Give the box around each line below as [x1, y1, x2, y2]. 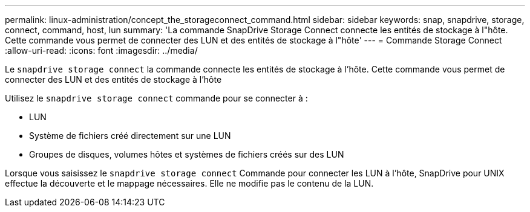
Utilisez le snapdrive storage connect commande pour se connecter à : [5, 93, 308, 103]
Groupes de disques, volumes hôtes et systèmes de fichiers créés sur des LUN [29, 149, 344, 159]
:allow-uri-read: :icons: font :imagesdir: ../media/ [5, 45, 198, 56]
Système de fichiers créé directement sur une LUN [29, 130, 231, 141]
